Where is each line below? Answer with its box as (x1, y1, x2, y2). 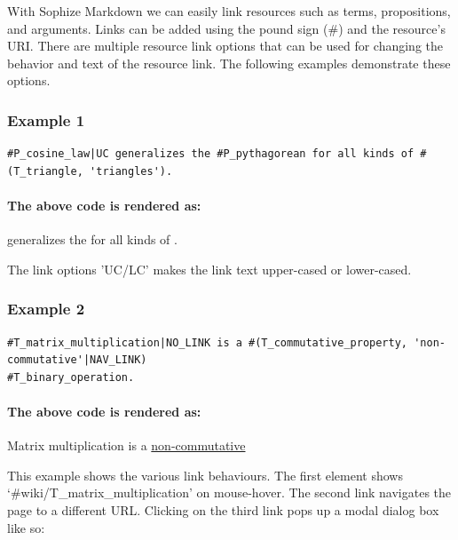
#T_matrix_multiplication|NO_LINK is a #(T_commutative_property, (7, 336, 408, 349)
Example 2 (7, 298, 85, 320)
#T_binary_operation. (7, 370, 135, 384)
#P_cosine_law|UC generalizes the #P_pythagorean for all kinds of (7, 147, 415, 161)
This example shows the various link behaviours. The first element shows (7, 465, 403, 484)
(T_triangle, (7, 164, 83, 178)
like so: (7, 518, 45, 536)
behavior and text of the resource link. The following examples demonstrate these (7, 53, 451, 72)
